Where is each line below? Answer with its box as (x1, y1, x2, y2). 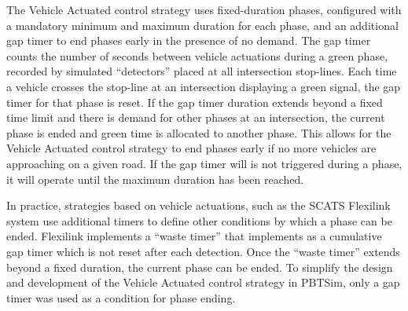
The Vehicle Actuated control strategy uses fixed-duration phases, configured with (6, 2, 402, 17)
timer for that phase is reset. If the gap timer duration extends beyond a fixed (6, 93, 383, 110)
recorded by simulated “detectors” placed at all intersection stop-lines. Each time (6, 63, 397, 79)
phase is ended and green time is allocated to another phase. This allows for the (6, 124, 391, 141)
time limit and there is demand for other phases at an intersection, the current (6, 109, 385, 126)
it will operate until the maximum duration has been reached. (6, 170, 304, 187)
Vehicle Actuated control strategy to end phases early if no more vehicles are (6, 140, 377, 156)
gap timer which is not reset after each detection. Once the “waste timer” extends (6, 243, 400, 259)
